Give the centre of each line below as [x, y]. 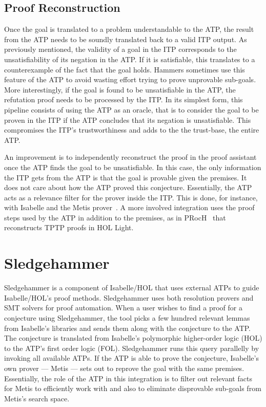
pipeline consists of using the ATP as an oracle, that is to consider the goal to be [131, 109]
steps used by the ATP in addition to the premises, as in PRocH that [115, 217]
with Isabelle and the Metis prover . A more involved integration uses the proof [129, 207]
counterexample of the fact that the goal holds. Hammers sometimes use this [125, 69]
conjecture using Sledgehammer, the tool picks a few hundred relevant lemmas [127, 317]
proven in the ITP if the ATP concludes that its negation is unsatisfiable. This [128, 119]
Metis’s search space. [37, 398]
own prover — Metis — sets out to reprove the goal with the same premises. [124, 368]
